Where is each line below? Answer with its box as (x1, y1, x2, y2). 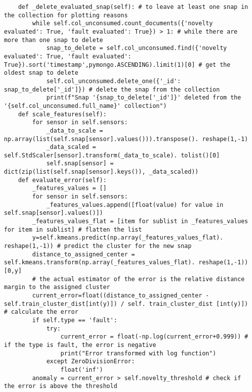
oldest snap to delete (4, 69, 79, 77)
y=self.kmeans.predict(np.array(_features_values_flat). (32, 234, 223, 242)
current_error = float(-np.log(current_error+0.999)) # (60, 333, 248, 341)
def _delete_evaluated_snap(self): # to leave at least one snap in (18, 3, 248, 10)
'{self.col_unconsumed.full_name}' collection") (4, 102, 167, 109)
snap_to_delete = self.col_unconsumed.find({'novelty (46, 45, 227, 52)
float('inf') (60, 366, 103, 373)
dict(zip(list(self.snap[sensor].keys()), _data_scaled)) (4, 168, 199, 176)
